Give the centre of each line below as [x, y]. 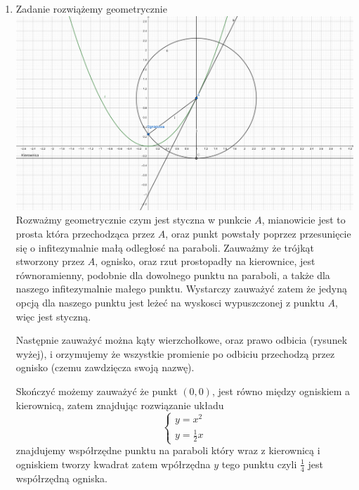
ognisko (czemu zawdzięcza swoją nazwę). [105, 367]
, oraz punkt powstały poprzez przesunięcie [258, 233]
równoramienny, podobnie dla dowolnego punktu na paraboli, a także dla [173, 275]
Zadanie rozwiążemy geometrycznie [91, 8]
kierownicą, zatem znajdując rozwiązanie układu [120, 405]
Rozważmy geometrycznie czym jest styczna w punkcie [133, 220]
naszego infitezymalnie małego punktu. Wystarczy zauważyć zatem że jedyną [181, 289]
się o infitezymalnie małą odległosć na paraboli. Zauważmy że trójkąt [165, 247]
